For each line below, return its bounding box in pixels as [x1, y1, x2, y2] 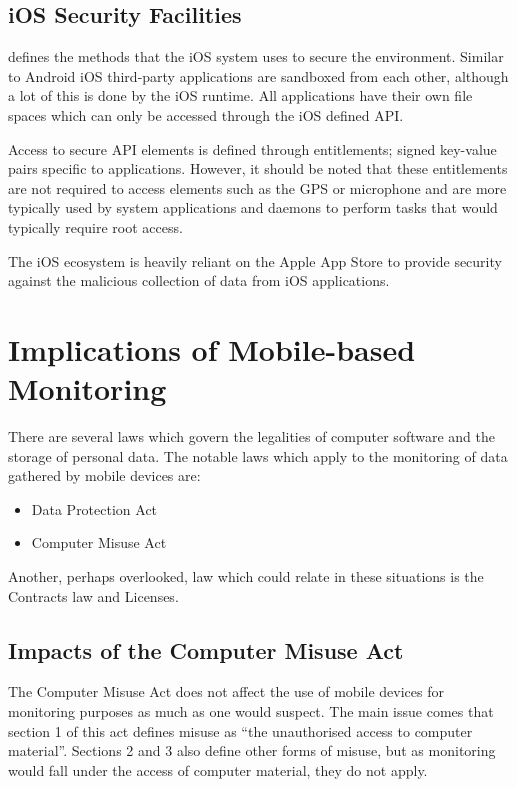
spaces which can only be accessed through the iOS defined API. [8, 104, 404, 125]
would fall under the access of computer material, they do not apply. [8, 759, 428, 780]
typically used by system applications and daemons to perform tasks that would [8, 197, 498, 218]
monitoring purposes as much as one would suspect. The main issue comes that [8, 701, 494, 721]
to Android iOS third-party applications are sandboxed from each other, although [8, 65, 509, 86]
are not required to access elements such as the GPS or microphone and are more [8, 177, 507, 198]
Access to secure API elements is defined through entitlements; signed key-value [8, 138, 497, 159]
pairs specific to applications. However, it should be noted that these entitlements [8, 158, 508, 179]
